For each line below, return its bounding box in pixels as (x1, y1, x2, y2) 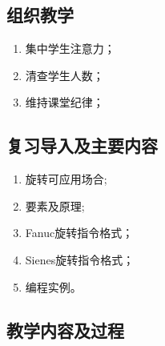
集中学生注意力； (25, 40, 115, 57)
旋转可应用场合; (25, 171, 107, 187)
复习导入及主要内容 (6, 133, 158, 158)
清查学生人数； (25, 66, 104, 83)
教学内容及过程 (6, 317, 124, 342)
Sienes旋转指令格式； (25, 251, 135, 268)
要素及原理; (25, 197, 85, 214)
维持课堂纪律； (25, 94, 104, 111)
